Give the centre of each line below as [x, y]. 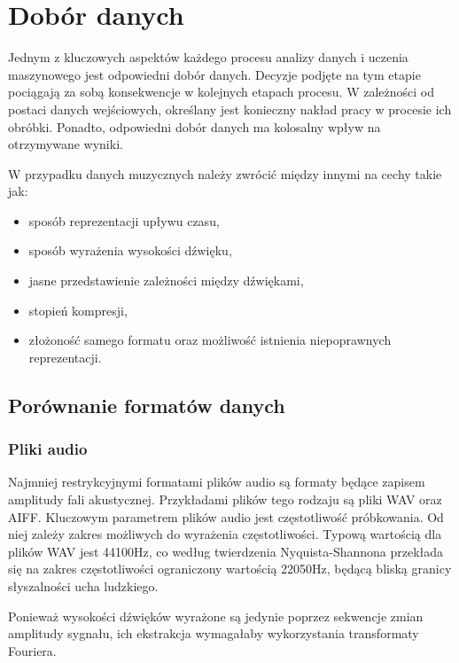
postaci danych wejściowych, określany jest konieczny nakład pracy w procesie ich [230, 109]
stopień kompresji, [78, 310]
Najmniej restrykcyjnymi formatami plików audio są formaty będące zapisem [217, 482]
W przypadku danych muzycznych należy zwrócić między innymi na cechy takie [225, 173]
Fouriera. [32, 650]
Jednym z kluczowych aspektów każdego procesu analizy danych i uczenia [208, 57]
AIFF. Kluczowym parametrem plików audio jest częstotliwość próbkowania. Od [226, 516]
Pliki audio [48, 449]
